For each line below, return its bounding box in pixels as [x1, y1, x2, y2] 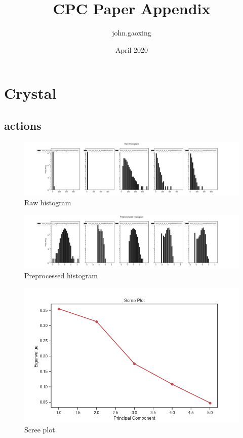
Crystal [4, 83, 57, 103]
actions [4, 117, 42, 133]
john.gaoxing [112, 27, 151, 38]
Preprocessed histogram [24, 270, 98, 281]
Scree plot [24, 424, 55, 434]
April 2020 [115, 44, 148, 55]
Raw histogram [24, 197, 71, 208]
